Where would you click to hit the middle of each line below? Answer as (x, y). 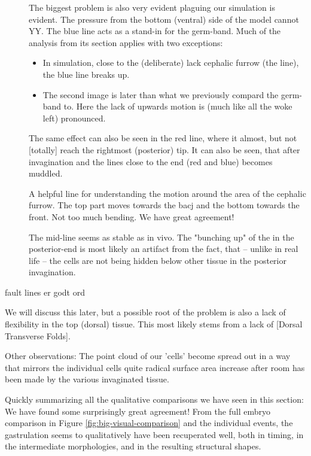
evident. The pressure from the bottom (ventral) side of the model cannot (164, 19)
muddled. (46, 173)
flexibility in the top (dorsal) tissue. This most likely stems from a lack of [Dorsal (154, 324)
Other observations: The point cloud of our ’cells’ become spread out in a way (148, 356)
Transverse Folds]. (38, 335)
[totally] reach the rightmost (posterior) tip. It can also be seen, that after (164, 149)
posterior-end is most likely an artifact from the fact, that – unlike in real (164, 249)
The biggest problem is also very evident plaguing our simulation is (152, 7)
